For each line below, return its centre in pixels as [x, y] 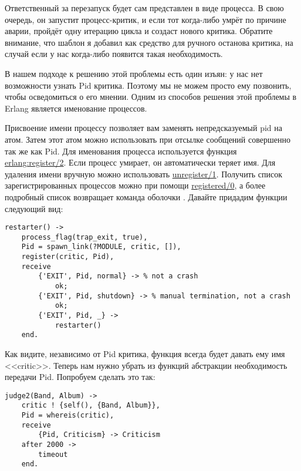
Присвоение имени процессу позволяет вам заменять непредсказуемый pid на [143, 128]
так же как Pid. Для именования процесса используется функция [121, 151]
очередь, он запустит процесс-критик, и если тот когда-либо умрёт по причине [146, 19]
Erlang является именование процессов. [76, 108]
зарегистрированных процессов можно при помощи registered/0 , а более [135, 185]
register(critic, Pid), [68, 257]
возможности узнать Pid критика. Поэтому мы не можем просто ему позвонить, [148, 85]
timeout [53, 454]
